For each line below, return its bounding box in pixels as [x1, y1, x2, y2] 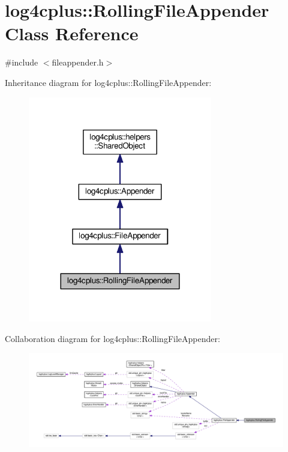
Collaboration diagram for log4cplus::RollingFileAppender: [5, 332, 220, 344]
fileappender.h [52, 56, 104, 69]
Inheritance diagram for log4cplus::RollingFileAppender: [5, 76, 212, 88]
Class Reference [5, 21, 139, 46]
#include [5, 56, 38, 69]
